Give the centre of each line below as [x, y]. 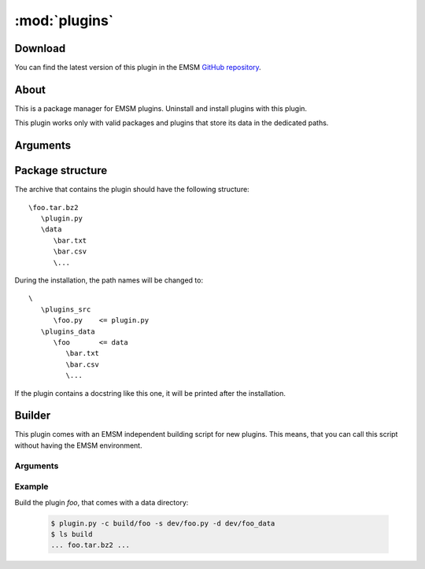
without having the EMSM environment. [78, 445]
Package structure [61, 170]
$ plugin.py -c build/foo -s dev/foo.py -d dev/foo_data [163, 523]
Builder [33, 416]
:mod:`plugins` [64, 20]
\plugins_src [66, 309]
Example [31, 486]
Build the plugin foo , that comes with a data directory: [102, 502]
